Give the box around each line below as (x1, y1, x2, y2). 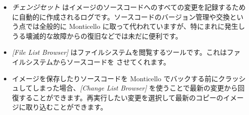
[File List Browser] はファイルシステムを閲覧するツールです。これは (12, 47, 227, 57)
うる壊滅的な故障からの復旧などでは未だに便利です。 (12, 30, 183, 41)
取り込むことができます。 (25, 102, 107, 112)
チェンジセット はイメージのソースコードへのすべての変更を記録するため (12, 2, 246, 12)
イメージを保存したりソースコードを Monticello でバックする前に (12, 73, 218, 83)
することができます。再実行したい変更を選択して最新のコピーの (19, 92, 223, 102)
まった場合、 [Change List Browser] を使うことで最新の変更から (39, 83, 238, 93)
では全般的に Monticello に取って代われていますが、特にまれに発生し (25, 21, 245, 31)
